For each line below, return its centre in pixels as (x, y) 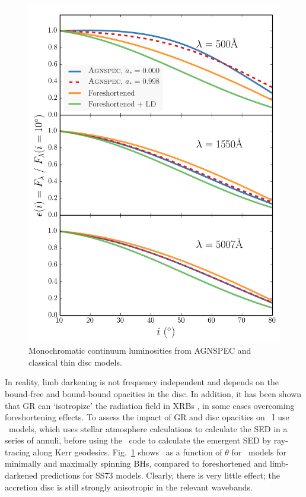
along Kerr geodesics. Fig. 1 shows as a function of (128, 452)
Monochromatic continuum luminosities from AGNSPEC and (140, 350)
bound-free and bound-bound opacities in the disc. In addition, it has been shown (153, 393)
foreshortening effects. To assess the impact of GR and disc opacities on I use (147, 417)
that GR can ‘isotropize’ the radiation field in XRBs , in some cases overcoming (150, 405)
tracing (17, 452)
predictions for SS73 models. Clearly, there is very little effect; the (160, 475)
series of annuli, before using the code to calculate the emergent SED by (138, 440)
